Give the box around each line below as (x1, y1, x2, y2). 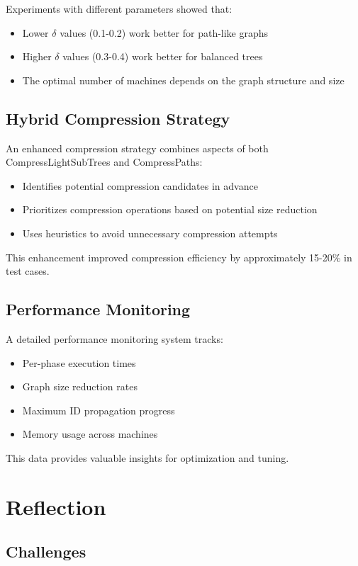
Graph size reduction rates (22, 379, 138, 394)
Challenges (6, 540, 86, 562)
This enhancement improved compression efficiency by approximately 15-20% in (6, 249, 352, 264)
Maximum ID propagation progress (22, 402, 175, 417)
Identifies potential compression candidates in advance (22, 178, 258, 193)
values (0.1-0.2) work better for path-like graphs (60, 25, 269, 40)
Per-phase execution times (22, 355, 136, 370)
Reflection (6, 492, 106, 521)
